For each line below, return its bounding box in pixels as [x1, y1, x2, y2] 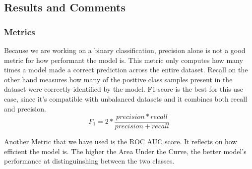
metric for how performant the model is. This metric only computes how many [4, 55, 243, 65]
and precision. [4, 103, 46, 113]
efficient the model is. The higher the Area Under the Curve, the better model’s [4, 146, 247, 156]
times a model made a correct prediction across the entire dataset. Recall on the [4, 64, 248, 75]
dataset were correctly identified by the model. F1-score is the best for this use [4, 84, 243, 94]
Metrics [4, 25, 35, 38]
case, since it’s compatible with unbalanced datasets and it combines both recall [4, 93, 248, 104]
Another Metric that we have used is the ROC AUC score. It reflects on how [4, 136, 237, 147]
